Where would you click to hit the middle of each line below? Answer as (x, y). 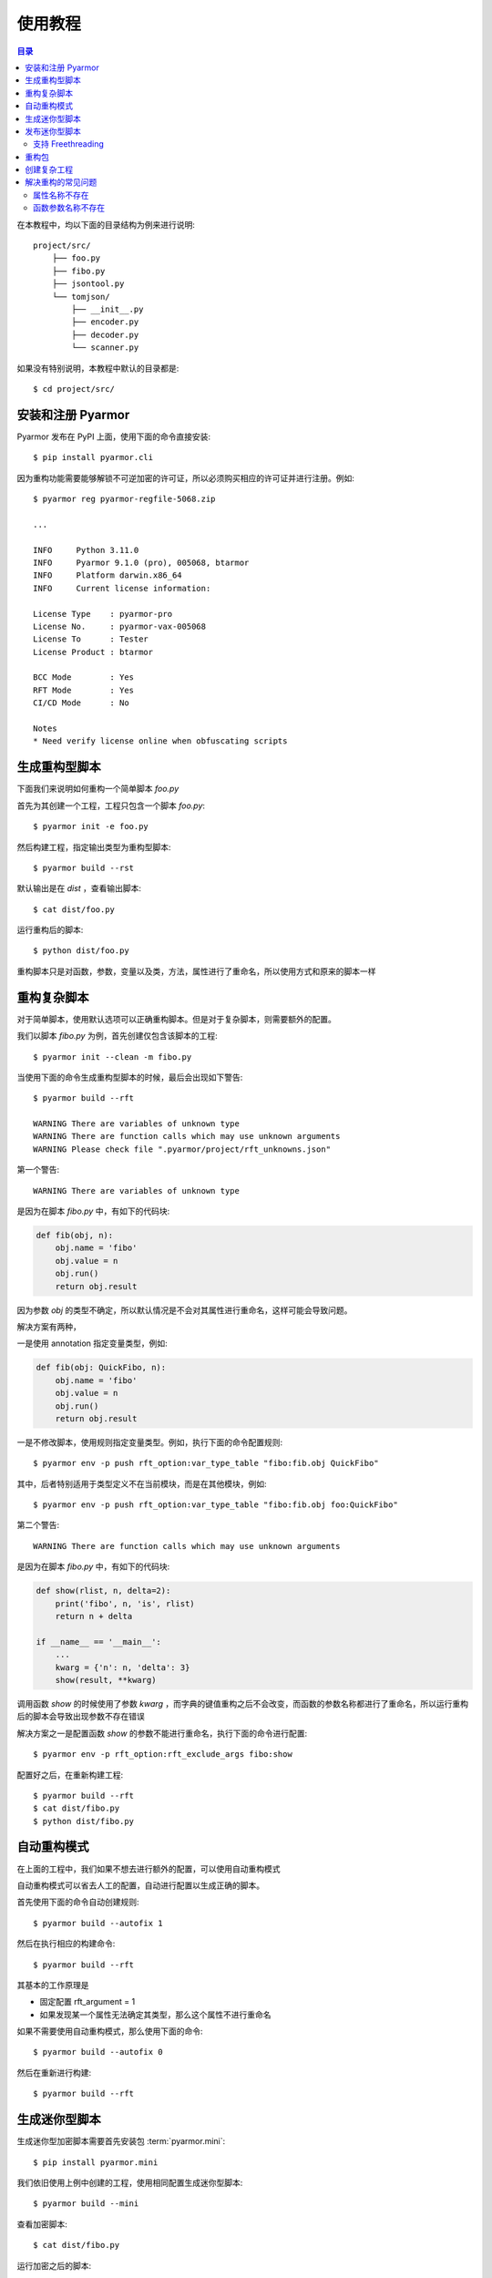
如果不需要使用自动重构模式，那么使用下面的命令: (110, 2031)
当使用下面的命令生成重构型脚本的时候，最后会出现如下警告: (130, 1077)
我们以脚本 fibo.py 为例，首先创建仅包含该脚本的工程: (117, 1036)
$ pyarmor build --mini (86, 2204)
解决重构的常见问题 (61, 182)
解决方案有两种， (49, 1327)
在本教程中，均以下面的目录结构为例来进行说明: (106, 224)
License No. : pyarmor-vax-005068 (120, 626)
